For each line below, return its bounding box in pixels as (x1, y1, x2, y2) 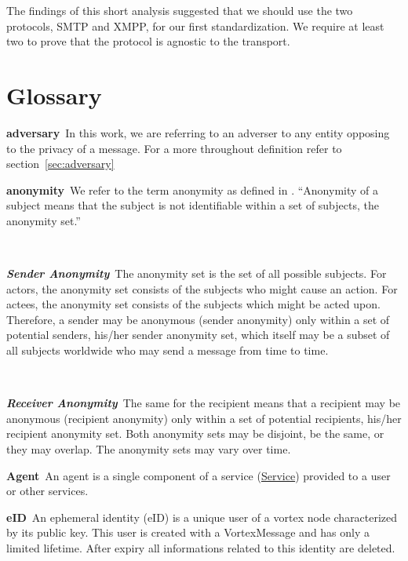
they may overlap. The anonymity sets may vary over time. (6, 441, 291, 457)
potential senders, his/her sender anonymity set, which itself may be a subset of (6, 326, 390, 343)
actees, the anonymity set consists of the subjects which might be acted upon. (6, 296, 381, 312)
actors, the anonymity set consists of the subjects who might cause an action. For (6, 280, 398, 297)
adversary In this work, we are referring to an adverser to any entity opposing (6, 124, 390, 140)
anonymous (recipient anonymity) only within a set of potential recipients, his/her (6, 410, 402, 426)
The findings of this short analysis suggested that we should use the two (6, 2, 353, 18)
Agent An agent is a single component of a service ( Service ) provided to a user (6, 467, 391, 483)
